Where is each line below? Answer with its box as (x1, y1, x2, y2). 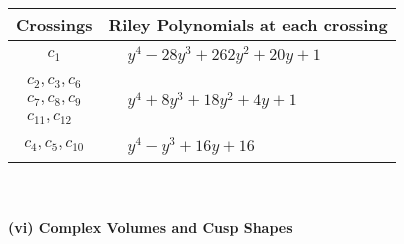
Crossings (16, 13, 93, 36)
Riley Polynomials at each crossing (108, 13, 388, 36)
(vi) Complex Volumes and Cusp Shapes (8, 217, 293, 238)
